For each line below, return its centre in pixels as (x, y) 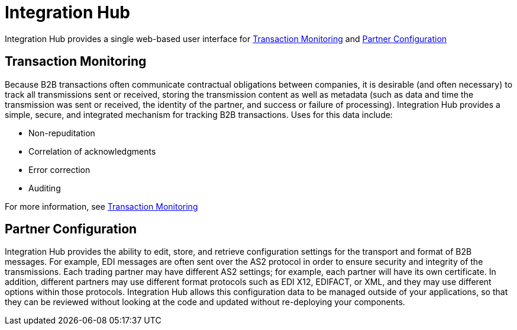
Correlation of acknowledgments (92, 151)
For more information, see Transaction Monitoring (101, 206)
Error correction (59, 169)
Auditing (45, 188)
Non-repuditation (62, 133)
